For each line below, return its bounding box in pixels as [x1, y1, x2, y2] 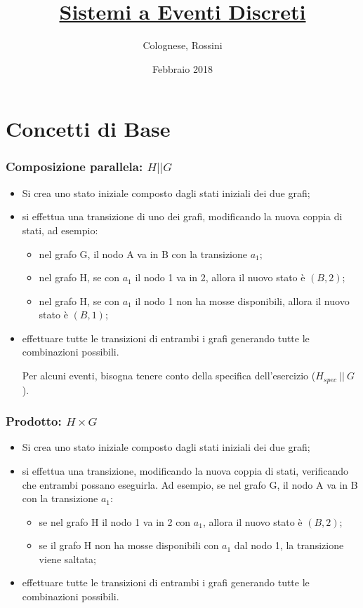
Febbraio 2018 [152, 61, 213, 76]
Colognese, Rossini [143, 38, 223, 53]
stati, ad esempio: [22, 222, 98, 237]
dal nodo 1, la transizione [234, 538, 344, 553]
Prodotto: [6, 412, 62, 430]
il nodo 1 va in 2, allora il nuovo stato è [135, 270, 305, 285]
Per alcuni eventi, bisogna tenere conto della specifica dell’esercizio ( [22, 368, 316, 383]
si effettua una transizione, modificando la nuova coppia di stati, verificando [22, 463, 349, 478]
